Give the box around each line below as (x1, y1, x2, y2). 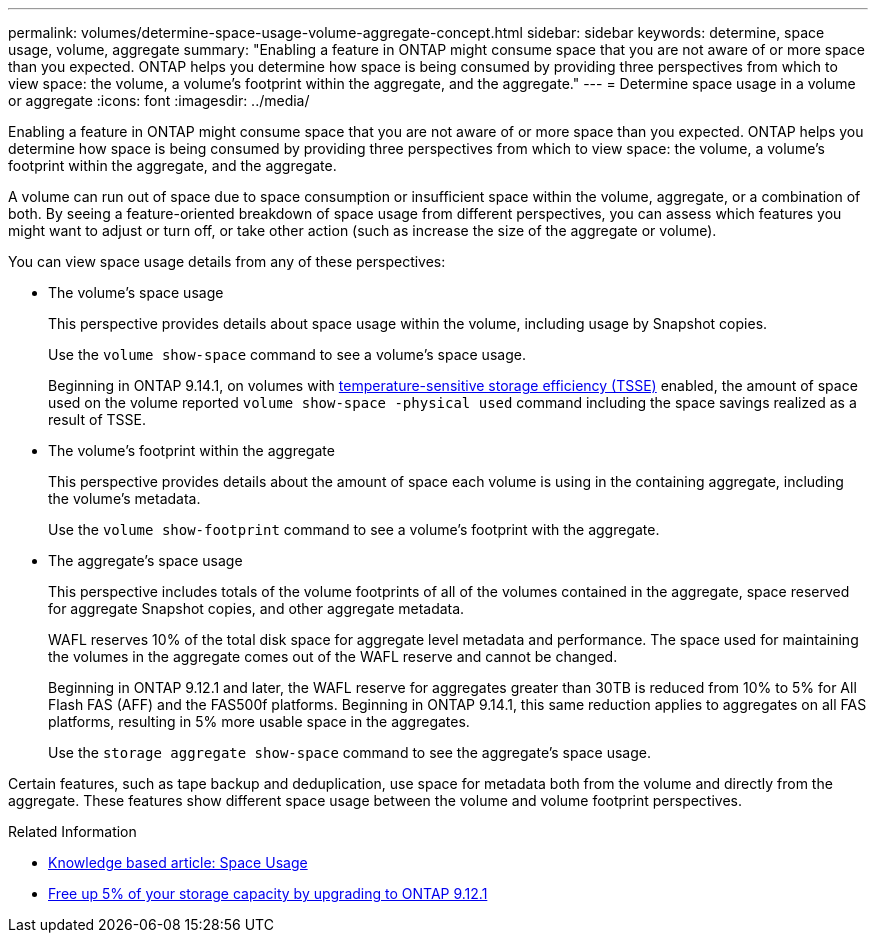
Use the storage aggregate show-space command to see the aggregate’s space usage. (48, 744, 651, 761)
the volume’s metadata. (48, 490, 201, 507)
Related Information (8, 823, 137, 840)
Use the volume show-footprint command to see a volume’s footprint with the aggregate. (48, 521, 660, 538)
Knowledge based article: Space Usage (48, 854, 308, 871)
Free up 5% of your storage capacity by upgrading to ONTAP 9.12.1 (48, 885, 488, 902)
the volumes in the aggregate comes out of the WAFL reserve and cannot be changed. (48, 648, 618, 665)
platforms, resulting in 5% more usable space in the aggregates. (48, 713, 470, 730)
